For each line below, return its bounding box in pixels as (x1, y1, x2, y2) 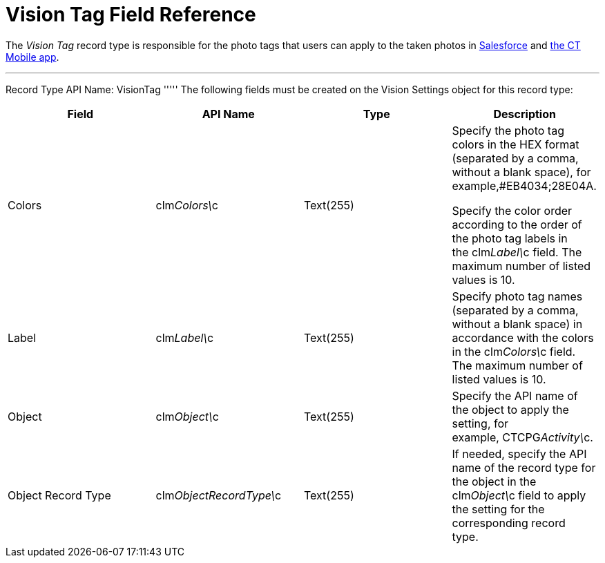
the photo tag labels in (452, 231, 568, 245)
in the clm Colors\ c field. (452, 344, 576, 359)
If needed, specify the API (452, 446, 587, 461)
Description (493, 106, 556, 121)
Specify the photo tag (452, 123, 564, 137)
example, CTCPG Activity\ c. (452, 430, 593, 444)
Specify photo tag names (452, 289, 583, 303)
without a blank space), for (452, 164, 591, 179)
